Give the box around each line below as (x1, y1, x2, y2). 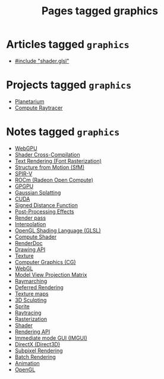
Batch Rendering (14, 353, 56, 361)
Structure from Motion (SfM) (14, 164, 85, 171)
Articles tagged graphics (6, 37, 130, 51)
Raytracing (14, 309, 42, 316)
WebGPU (14, 145, 37, 152)
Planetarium (14, 98, 45, 105)
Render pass (14, 214, 46, 221)
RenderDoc (14, 239, 43, 246)
